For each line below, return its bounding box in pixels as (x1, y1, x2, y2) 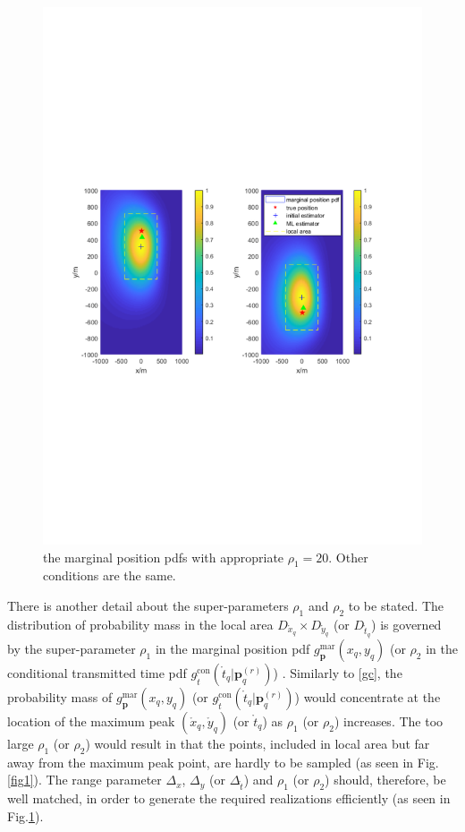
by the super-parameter (7, 639, 136, 657)
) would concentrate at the (294, 687, 441, 706)
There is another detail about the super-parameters (7, 596, 289, 614)
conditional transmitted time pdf (7, 663, 187, 682)
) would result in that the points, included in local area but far (85, 733, 430, 752)
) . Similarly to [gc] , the (273, 663, 402, 682)
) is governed (371, 614, 442, 633)
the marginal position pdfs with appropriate (43, 547, 284, 566)
